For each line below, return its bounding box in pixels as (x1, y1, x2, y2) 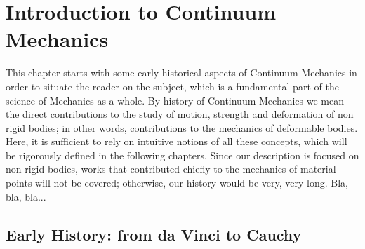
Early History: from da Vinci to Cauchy (6, 223, 302, 245)
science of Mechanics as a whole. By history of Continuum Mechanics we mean (6, 93, 344, 107)
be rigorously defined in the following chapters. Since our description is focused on (6, 147, 359, 162)
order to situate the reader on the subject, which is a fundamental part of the (6, 79, 339, 93)
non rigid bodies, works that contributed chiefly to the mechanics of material (6, 161, 336, 176)
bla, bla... (6, 189, 46, 203)
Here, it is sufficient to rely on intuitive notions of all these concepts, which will (6, 134, 347, 149)
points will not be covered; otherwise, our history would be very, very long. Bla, (6, 175, 348, 190)
